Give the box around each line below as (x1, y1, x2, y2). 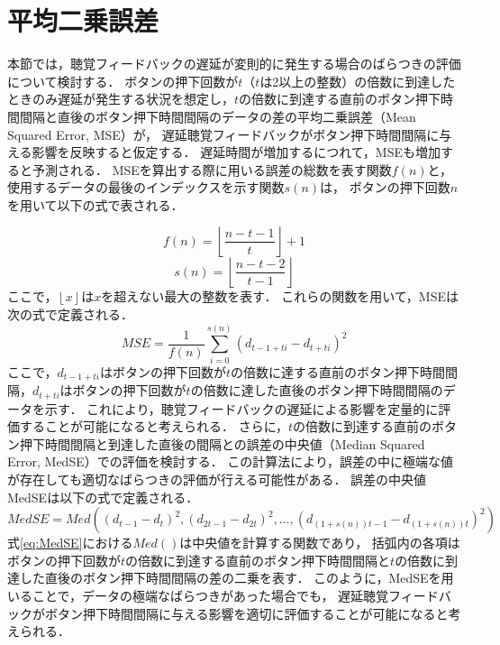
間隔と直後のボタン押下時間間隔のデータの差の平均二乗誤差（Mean (19, 106, 416, 125)
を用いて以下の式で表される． (7, 195, 184, 214)
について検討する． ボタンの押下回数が (7, 71, 239, 90)
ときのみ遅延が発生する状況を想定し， (7, 89, 234, 108)
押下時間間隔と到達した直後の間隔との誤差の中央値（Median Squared (19, 434, 425, 453)
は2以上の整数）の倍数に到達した (259, 71, 456, 90)
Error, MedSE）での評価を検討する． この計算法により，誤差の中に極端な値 (7, 452, 454, 471)
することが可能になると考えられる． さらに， (19, 417, 288, 436)
